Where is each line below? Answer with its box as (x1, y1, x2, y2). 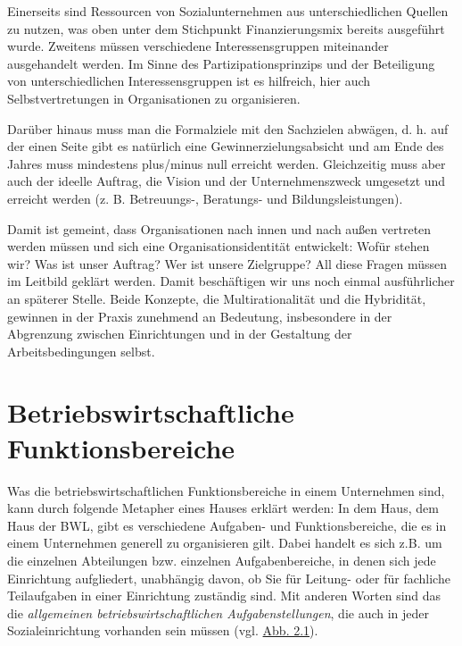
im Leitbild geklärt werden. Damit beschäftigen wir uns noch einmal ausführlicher (7, 272, 455, 290)
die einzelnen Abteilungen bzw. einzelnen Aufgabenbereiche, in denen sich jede (7, 550, 436, 569)
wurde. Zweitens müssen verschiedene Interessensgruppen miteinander (7, 37, 389, 55)
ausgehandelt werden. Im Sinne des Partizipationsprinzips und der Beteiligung (7, 54, 435, 72)
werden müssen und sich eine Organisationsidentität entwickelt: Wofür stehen (7, 237, 430, 256)
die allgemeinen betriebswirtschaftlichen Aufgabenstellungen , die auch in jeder (7, 603, 430, 622)
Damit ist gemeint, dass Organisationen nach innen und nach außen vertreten (7, 219, 432, 238)
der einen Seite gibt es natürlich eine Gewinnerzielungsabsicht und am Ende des (7, 137, 444, 155)
